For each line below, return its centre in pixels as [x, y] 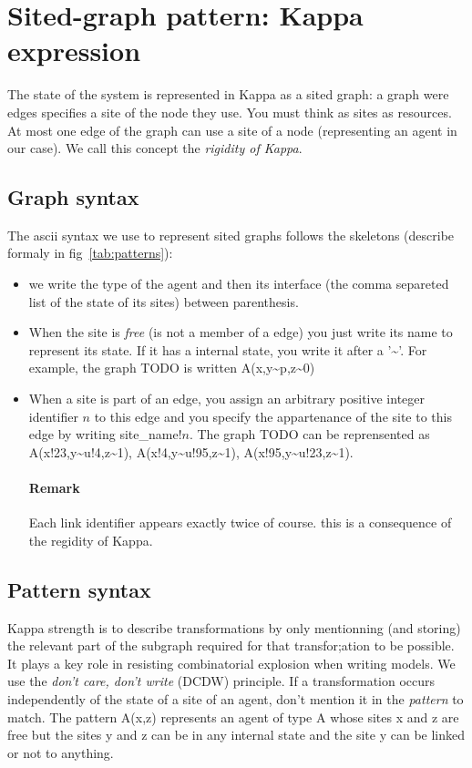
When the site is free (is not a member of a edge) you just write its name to [241, 332]
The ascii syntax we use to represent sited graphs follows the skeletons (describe [231, 235]
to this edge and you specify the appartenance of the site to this [273, 416]
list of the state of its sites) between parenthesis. [164, 301]
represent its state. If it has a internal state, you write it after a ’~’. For [228, 349]
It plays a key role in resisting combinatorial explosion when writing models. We [231, 663]
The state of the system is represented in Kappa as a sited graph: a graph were [228, 94]
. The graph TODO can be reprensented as [309, 434]
